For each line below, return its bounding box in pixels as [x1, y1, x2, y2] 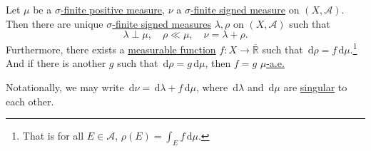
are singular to [283, 80, 347, 95]
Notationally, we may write [6, 80, 124, 95]
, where [195, 80, 228, 95]
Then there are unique [6, 16, 103, 31]
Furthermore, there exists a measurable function [6, 41, 216, 56]
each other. [6, 93, 54, 108]
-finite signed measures [112, 16, 211, 31]
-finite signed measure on [190, 2, 300, 16]
